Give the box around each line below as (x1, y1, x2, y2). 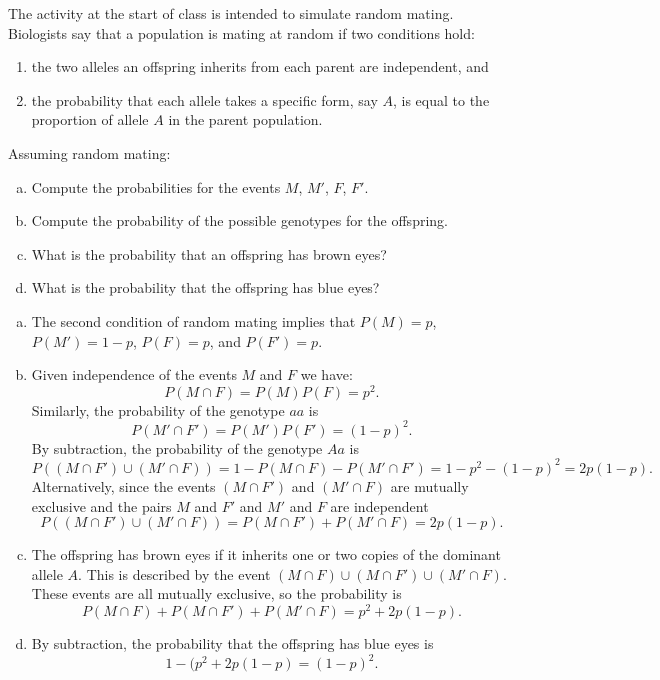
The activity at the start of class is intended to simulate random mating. (8, 3, 454, 23)
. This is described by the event (78, 563, 271, 584)
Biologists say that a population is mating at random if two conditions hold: (8, 22, 475, 43)
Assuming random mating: (8, 142, 171, 163)
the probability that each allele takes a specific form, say (31, 89, 378, 110)
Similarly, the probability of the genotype (31, 399, 285, 420)
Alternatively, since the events (31, 475, 216, 496)
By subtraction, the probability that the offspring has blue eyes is (31, 633, 434, 654)
